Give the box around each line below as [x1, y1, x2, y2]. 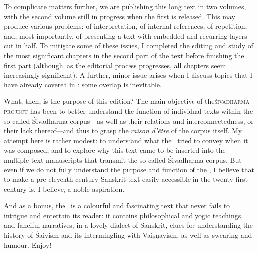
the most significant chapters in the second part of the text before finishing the [4, 50, 244, 60]
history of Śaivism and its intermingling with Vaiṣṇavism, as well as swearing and [4, 230, 252, 240]
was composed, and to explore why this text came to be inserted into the [4, 145, 226, 155]
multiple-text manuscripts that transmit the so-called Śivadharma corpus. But [4, 154, 242, 165]
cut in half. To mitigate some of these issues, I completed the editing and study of [4, 40, 254, 51]
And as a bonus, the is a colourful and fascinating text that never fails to [4, 200, 230, 211]
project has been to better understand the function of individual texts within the [4, 105, 253, 116]
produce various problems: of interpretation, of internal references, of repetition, [4, 21, 247, 31]
